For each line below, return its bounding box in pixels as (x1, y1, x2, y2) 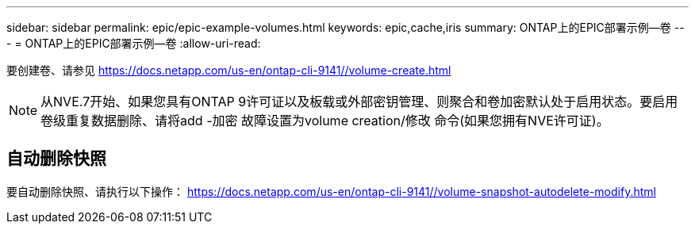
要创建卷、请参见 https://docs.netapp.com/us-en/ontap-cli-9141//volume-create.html (6, 63, 451, 77)
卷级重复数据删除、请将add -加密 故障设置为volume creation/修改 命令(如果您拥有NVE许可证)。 (40, 113, 609, 128)
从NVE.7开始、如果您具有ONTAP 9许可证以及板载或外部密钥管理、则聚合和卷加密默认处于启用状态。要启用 (40, 94, 678, 109)
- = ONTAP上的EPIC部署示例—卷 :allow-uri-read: (6, 36, 261, 50)
